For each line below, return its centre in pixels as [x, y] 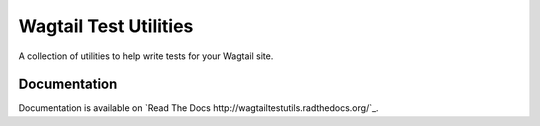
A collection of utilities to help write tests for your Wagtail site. [146, 56]
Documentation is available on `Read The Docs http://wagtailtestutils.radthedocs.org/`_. [198, 108]
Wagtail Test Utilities [106, 26]
